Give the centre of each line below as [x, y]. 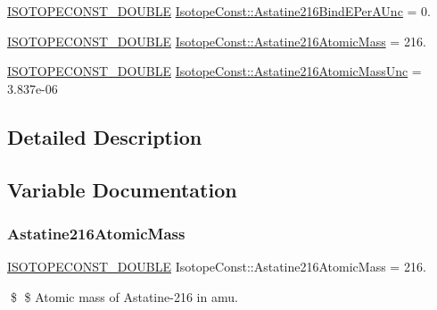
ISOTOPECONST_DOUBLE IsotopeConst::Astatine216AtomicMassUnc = [214, 71]
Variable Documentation [122, 189]
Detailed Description [105, 136]
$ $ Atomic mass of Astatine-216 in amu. [124, 296]
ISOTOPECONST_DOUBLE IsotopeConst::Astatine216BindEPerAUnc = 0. [219, 11]
